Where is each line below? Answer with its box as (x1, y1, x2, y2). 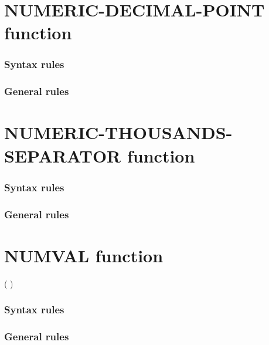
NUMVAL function (4, 243, 164, 267)
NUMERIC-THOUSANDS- (4, 120, 233, 144)
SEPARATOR (4, 143, 121, 167)
